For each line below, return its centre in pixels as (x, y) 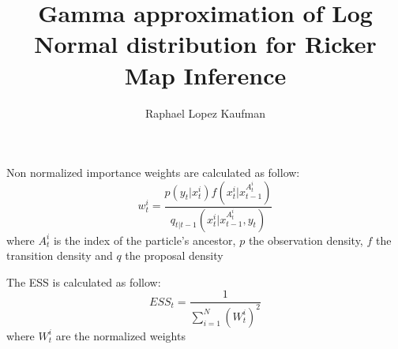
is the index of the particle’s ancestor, (145, 240)
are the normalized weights (120, 335)
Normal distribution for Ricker (205, 44)
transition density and (60, 255)
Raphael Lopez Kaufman (205, 113)
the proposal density (174, 255)
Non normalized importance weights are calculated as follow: (153, 173)
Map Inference (205, 75)
